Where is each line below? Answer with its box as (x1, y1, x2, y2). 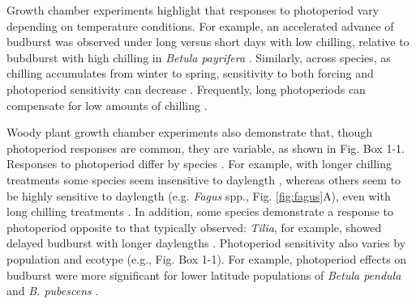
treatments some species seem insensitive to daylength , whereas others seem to (6, 171, 401, 188)
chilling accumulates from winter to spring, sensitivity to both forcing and (6, 65, 374, 82)
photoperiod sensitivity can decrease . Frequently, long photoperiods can (6, 80, 366, 97)
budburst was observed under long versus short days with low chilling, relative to (6, 33, 410, 50)
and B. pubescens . (6, 282, 99, 299)
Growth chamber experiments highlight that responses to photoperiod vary (6, 2, 380, 18)
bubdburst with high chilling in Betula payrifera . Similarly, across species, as (6, 49, 391, 65)
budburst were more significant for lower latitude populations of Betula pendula (6, 266, 401, 283)
